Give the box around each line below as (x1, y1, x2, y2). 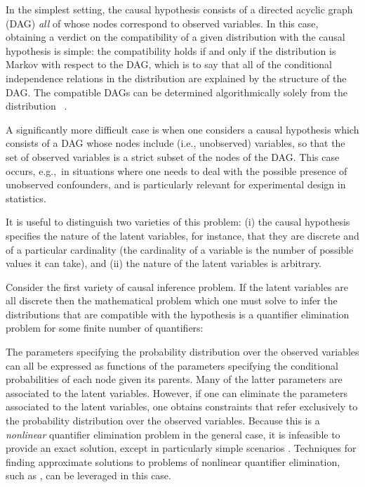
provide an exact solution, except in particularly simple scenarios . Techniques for (6, 441, 357, 455)
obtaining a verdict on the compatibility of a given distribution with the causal (6, 30, 345, 44)
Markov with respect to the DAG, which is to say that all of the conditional (6, 57, 332, 72)
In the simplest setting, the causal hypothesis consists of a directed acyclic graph (6, 2, 353, 16)
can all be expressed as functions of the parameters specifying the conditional (6, 358, 338, 372)
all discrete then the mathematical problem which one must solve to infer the (6, 293, 338, 308)
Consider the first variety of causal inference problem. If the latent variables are (6, 279, 348, 294)
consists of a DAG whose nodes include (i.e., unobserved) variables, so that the (6, 136, 345, 150)
